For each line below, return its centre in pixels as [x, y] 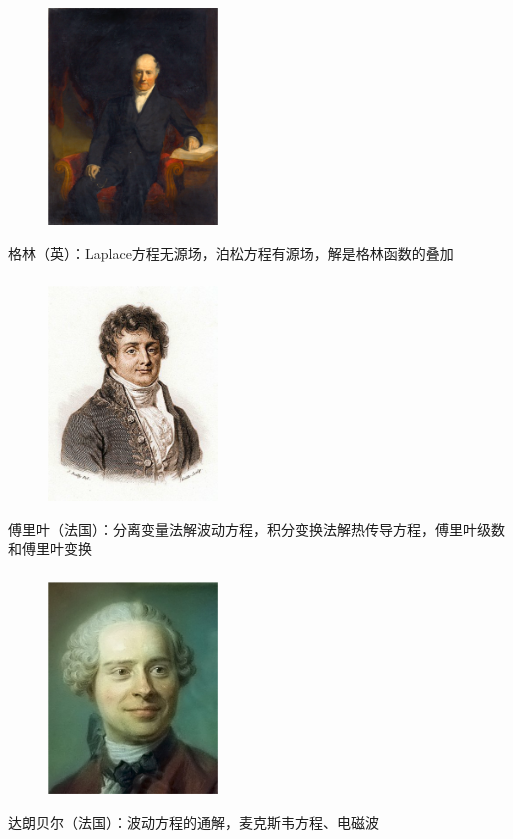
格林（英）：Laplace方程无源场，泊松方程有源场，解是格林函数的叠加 [231, 252]
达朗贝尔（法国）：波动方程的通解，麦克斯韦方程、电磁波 [193, 822]
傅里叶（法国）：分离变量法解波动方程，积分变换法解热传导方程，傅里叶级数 [256, 528]
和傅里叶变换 [50, 548]
